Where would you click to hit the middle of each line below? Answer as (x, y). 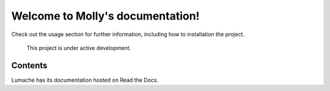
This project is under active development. (79, 48)
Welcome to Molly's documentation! (105, 16)
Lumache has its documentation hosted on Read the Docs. (85, 80)
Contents (29, 65)
